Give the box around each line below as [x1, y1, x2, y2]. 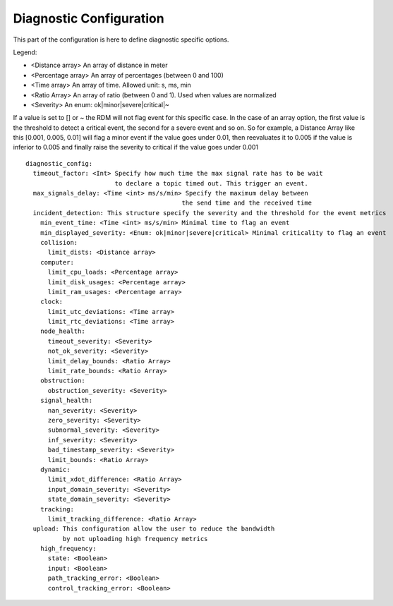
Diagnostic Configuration [13, 11, 165, 26]
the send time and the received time [181, 199, 313, 207]
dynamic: [40, 466, 71, 473]
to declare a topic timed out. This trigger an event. [114, 179, 308, 187]
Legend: [13, 48, 37, 56]
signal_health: [40, 396, 93, 405]
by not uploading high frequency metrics [62, 535, 208, 543]
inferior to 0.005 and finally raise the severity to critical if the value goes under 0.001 [13, 143, 259, 152]
